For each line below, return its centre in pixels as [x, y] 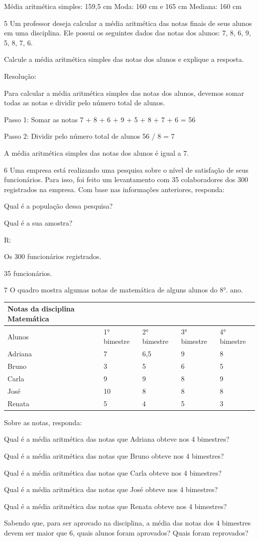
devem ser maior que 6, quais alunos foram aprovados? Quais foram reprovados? [126, 532]
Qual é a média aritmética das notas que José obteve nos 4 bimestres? [111, 489]
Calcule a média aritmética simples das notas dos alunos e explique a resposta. [124, 59]
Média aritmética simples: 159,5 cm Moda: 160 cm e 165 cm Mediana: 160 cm [123, 6]
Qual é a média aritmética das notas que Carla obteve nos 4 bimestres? [113, 472]
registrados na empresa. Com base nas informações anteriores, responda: [114, 189]
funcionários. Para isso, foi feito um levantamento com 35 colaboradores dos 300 [126, 179]
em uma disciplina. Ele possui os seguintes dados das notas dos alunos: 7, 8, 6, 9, [128, 33]
